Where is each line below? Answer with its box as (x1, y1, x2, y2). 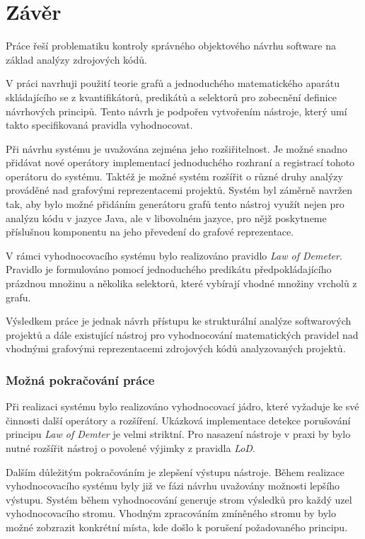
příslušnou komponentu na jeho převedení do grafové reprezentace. (6, 224, 294, 239)
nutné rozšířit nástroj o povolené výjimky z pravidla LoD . (6, 441, 255, 455)
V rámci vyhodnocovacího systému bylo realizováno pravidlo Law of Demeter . (6, 248, 342, 262)
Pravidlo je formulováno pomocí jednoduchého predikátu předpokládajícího (6, 262, 332, 277)
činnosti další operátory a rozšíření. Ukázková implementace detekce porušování (6, 412, 351, 427)
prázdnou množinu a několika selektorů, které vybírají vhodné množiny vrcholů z (6, 276, 357, 291)
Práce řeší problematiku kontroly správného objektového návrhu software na (6, 38, 337, 53)
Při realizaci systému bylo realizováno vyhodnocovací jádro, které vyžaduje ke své (6, 399, 359, 414)
